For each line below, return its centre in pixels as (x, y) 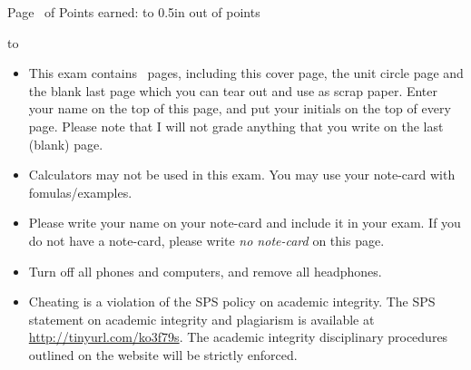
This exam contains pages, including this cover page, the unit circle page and (246, 73)
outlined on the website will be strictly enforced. (163, 354)
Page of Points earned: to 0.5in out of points (134, 12)
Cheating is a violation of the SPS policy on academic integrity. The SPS (232, 302)
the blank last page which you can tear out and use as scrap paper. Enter (233, 90)
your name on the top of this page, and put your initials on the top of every (240, 108)
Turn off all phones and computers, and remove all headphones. (205, 271)
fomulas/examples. (80, 192)
